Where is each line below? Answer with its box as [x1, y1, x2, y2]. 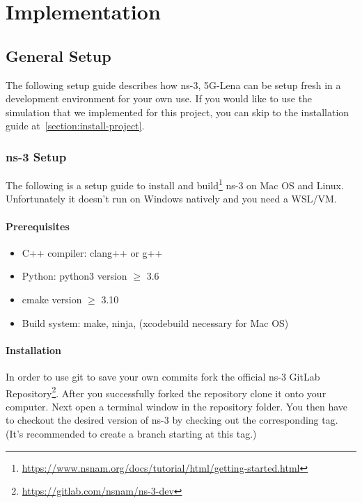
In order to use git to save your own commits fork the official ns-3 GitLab [6, 369, 320, 383]
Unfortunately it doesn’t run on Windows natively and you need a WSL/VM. [6, 191, 337, 206]
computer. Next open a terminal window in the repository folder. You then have [6, 399, 348, 413]
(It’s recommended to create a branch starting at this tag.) [6, 426, 257, 441]
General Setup [6, 45, 111, 66]
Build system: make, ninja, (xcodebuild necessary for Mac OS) [22, 315, 289, 330]
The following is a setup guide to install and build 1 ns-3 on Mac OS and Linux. [6, 176, 344, 192]
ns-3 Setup [6, 147, 67, 165]
